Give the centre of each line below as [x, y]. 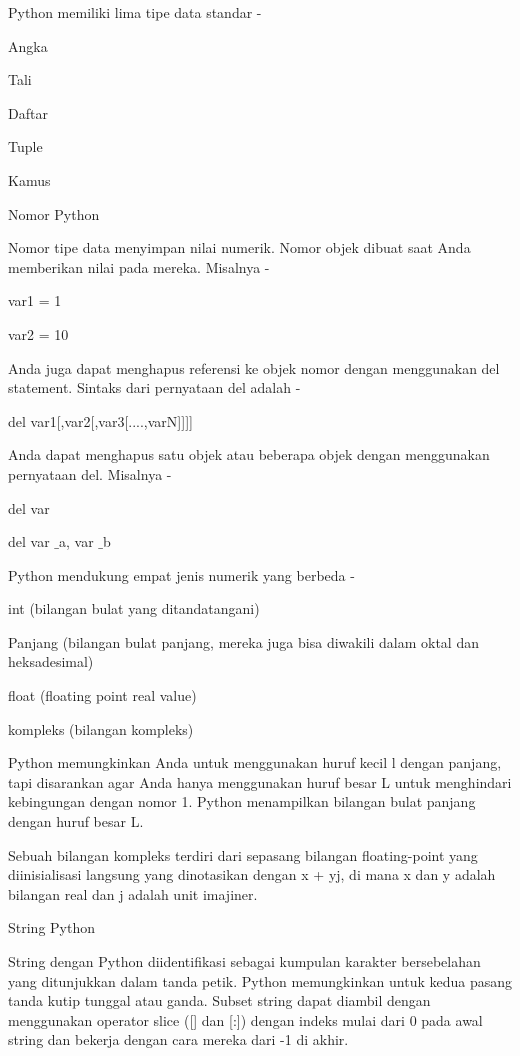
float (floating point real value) [102, 695]
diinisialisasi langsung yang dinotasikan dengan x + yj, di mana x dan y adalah [252, 874]
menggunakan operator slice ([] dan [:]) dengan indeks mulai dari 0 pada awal [245, 1019]
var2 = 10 [38, 333]
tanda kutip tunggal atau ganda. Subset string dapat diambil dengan [219, 1000]
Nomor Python [54, 213]
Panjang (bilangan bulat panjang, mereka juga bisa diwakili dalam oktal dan [243, 641]
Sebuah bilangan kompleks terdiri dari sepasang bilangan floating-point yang [243, 854]
